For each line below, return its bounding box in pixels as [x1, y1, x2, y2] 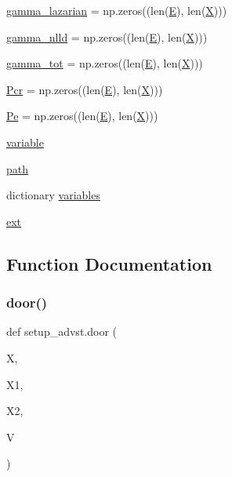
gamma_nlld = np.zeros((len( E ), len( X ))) [6, 28, 208, 45]
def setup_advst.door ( [6, 323, 117, 340]
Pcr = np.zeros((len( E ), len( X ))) [6, 81, 163, 97]
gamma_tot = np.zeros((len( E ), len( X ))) [6, 55, 203, 71]
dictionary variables [6, 187, 100, 203]
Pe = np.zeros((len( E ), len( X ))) [6, 107, 158, 124]
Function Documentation [6, 251, 212, 275]
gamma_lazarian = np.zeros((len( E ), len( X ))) [6, 2, 227, 18]
